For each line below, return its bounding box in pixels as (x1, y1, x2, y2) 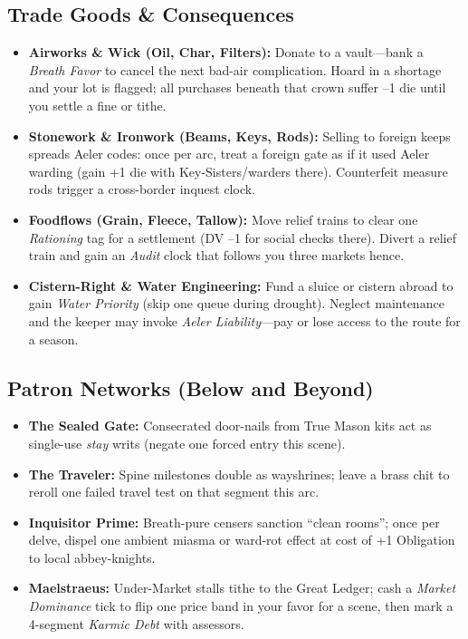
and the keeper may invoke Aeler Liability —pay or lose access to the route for (28, 311, 461, 330)
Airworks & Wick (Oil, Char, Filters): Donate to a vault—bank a (28, 43, 424, 62)
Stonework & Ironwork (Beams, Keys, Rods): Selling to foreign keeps (28, 126, 451, 145)
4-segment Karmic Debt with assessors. (28, 614, 244, 633)
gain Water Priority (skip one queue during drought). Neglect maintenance (28, 294, 444, 313)
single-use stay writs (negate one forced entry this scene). (28, 433, 346, 452)
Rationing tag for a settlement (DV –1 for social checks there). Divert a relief (28, 228, 457, 247)
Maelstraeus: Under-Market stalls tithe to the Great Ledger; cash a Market (28, 578, 456, 597)
